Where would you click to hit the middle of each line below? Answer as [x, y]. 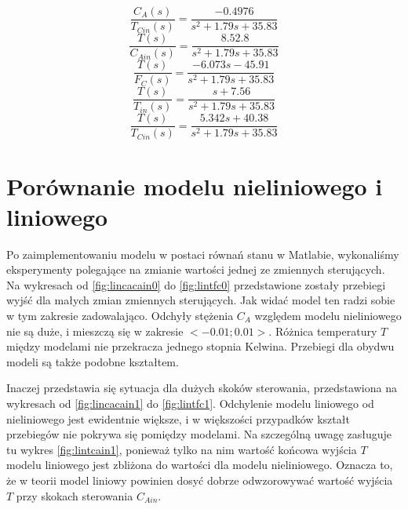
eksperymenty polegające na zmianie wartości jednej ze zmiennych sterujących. [196, 269]
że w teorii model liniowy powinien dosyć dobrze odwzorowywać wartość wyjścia [200, 480]
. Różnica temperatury [323, 331]
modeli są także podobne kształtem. [93, 361]
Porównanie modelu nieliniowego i [195, 185]
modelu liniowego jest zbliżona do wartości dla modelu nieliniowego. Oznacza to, [200, 465]
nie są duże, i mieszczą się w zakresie [95, 331]
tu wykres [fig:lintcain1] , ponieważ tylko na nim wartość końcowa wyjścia [182, 449]
